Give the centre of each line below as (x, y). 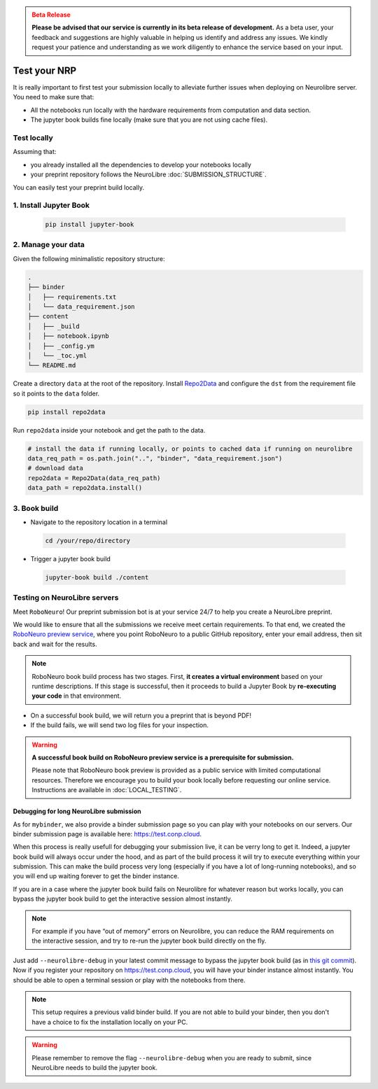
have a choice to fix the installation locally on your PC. (110, 1022)
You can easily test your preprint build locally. (79, 187)
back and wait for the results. (55, 644)
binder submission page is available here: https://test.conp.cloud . (107, 834)
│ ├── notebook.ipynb (69, 336)
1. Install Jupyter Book (51, 205)
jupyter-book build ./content (97, 577)
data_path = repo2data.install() (85, 488)
